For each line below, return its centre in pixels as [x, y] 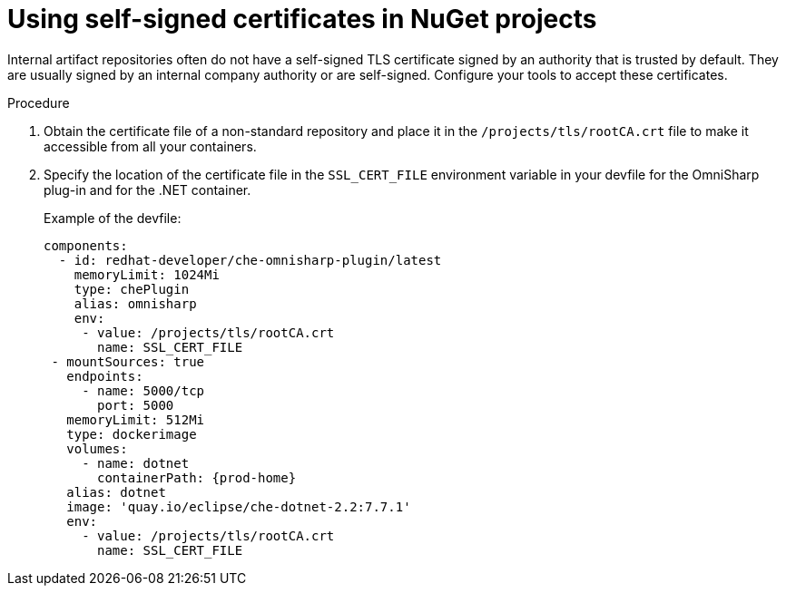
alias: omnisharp [135, 303]
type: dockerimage [132, 434]
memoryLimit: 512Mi [136, 419]
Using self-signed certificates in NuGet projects [302, 19]
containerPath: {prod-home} [197, 477]
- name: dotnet [136, 463]
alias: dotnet [116, 492]
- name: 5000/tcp [143, 390]
